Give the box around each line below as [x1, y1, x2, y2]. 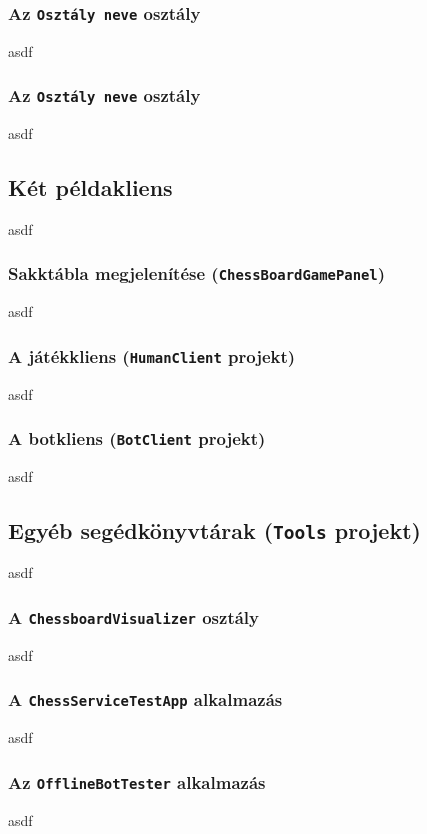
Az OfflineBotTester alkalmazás [8, 769, 266, 794]
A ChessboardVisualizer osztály [8, 604, 260, 629]
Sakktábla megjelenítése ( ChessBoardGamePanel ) [8, 261, 386, 286]
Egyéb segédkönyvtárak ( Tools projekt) [8, 515, 421, 546]
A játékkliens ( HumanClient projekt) [8, 343, 296, 368]
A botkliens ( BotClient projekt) [8, 426, 266, 451]
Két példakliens [8, 172, 173, 203]
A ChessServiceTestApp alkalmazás [8, 687, 283, 712]
